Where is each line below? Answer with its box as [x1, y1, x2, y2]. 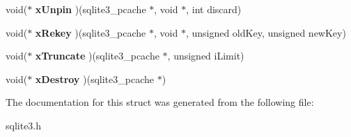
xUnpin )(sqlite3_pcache [35, 2, 146, 16]
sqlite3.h [6, 118, 42, 132]
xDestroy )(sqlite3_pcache [35, 71, 154, 86]
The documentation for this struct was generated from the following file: [6, 95, 314, 109]
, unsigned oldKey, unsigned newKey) [185, 25, 346, 39]
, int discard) [186, 2, 242, 16]
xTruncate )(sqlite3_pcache [35, 48, 159, 63]
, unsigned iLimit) [167, 48, 244, 63]
